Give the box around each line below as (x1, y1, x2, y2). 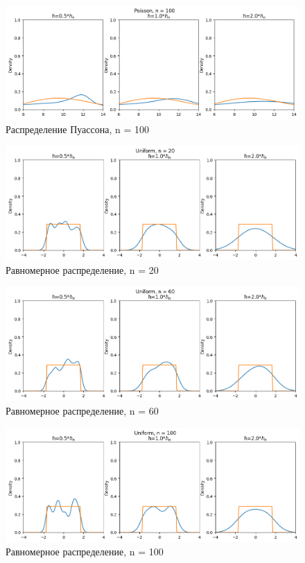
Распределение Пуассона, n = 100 (6, 121, 149, 136)
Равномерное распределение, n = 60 (6, 404, 159, 418)
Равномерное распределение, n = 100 (6, 544, 164, 559)
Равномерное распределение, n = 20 (6, 262, 159, 277)
